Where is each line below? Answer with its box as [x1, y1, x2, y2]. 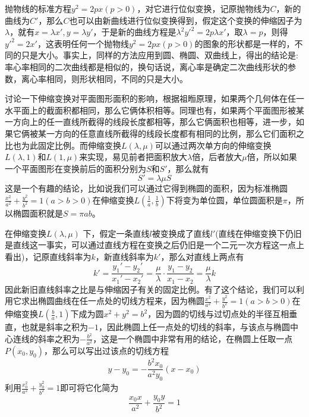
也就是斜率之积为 [21, 321, 88, 333]
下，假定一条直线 [83, 227, 150, 239]
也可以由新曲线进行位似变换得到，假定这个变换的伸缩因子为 [69, 14, 302, 26]
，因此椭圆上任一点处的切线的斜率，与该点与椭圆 [98, 321, 290, 333]
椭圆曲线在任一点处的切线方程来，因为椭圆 [37, 294, 204, 307]
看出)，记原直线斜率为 [5, 250, 92, 262]
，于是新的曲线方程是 [93, 26, 176, 38]
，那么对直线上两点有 [160, 250, 244, 262]
